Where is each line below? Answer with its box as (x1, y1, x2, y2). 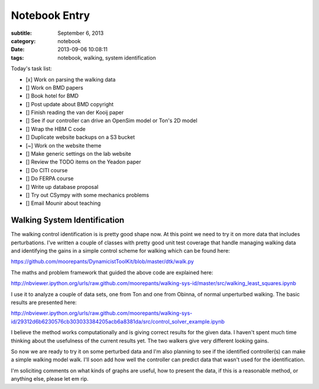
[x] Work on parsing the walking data (25, 76, 116, 83)
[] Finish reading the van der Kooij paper (25, 109, 124, 116)
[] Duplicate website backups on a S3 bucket (25, 133, 135, 141)
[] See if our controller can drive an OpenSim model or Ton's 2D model (25, 117, 198, 124)
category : (11, 37, 36, 44)
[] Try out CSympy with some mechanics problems (25, 191, 149, 198)
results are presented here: (11, 299, 77, 306)
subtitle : (11, 30, 32, 37)
